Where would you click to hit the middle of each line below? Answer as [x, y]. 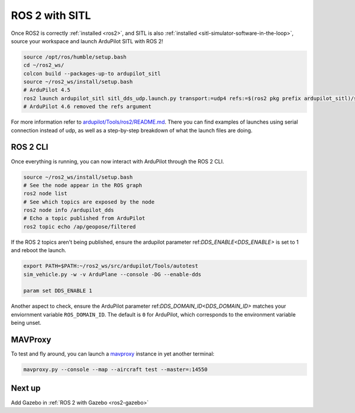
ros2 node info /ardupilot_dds [69, 210]
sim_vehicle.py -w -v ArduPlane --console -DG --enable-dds [112, 274]
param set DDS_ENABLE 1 [58, 291]
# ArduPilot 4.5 [47, 90]
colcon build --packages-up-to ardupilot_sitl [92, 73]
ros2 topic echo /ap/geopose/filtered [80, 227]
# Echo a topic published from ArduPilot [84, 218]
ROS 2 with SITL [51, 15]
